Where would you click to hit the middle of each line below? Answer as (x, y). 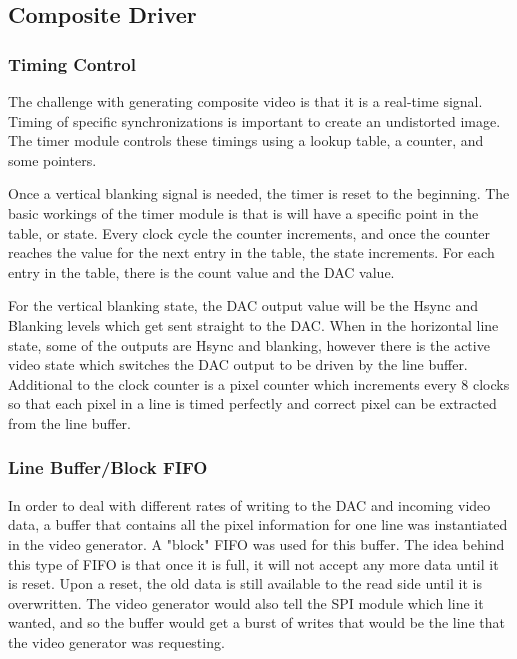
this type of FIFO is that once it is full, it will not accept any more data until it (253, 563)
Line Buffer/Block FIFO (108, 467)
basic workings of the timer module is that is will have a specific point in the (243, 212)
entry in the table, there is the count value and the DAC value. (201, 271)
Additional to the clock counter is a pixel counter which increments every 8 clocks (259, 383)
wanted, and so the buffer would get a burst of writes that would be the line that (256, 622)
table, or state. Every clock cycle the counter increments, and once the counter (249, 232)
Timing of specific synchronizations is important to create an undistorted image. (254, 120)
